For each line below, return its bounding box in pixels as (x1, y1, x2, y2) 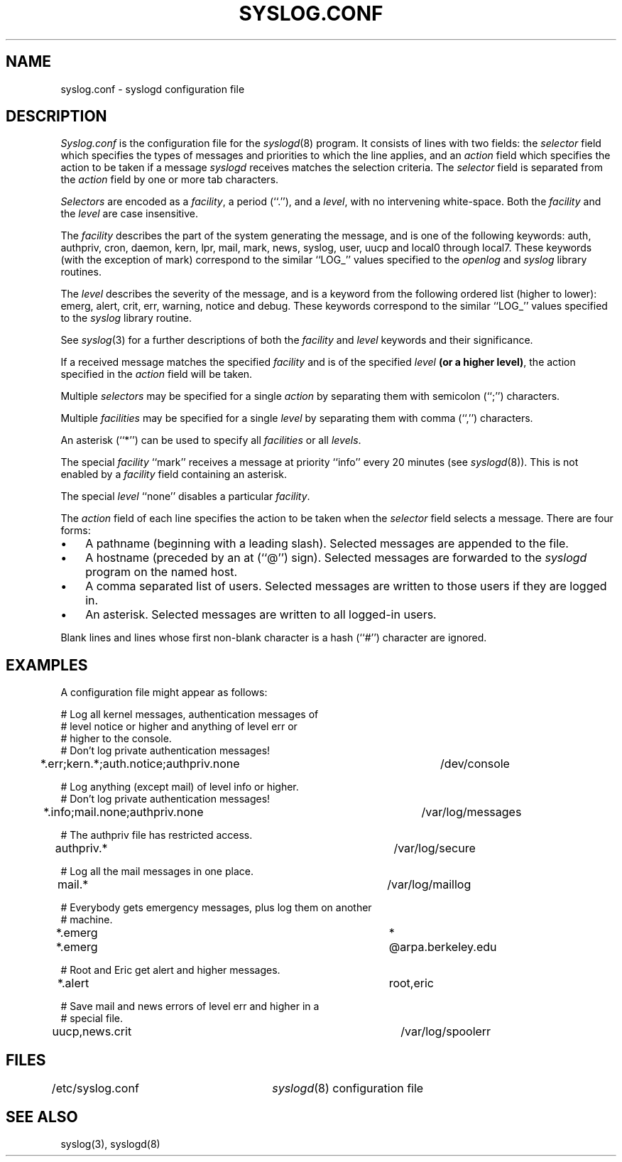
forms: (60, 524, 91, 537)
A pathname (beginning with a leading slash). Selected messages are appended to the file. (85, 536, 569, 551)
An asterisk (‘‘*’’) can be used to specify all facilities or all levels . (60, 434, 361, 447)
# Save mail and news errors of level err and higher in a (60, 1000, 320, 1013)
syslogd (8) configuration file (272, 1081, 424, 1096)
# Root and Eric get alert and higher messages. (60, 964, 280, 977)
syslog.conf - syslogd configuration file (60, 82, 245, 95)
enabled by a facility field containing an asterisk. (60, 468, 288, 481)
